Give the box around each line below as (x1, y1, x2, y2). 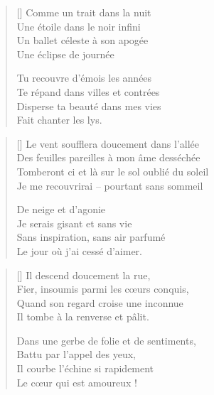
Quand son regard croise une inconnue (16, 295, 183, 310)
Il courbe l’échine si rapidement (16, 361, 154, 376)
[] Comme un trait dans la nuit (16, 5, 151, 19)
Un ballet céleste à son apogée (16, 33, 149, 48)
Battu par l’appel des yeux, (16, 347, 136, 362)
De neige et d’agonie (16, 202, 106, 217)
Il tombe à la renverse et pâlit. (16, 309, 149, 324)
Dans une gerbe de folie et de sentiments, (16, 332, 196, 347)
